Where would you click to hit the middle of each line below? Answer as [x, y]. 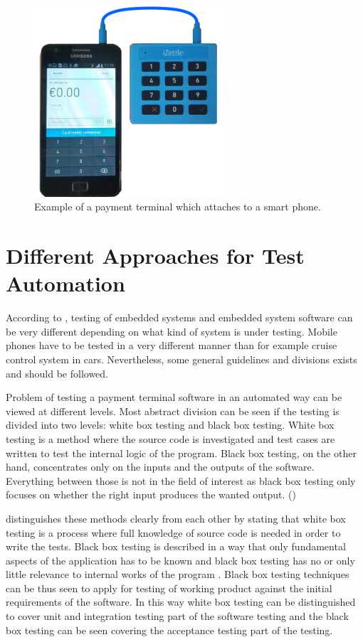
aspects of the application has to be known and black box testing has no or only [180, 560]
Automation [65, 283]
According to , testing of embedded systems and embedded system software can [179, 317]
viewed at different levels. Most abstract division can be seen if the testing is [173, 411]
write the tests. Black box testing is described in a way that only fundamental [176, 546]
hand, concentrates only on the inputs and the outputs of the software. [160, 467]
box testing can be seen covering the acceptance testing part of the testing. [169, 630]
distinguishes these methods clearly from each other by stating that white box [176, 518]
